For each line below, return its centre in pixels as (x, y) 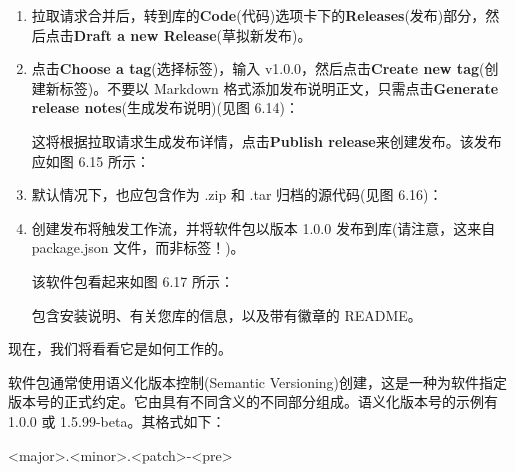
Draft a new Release (145, 34)
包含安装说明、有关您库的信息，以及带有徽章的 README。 (226, 314)
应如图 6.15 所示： (91, 160)
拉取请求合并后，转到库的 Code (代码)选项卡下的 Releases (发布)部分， (258, 15)
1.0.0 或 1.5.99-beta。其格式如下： (117, 420)
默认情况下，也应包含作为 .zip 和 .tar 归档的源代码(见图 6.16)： (237, 194)
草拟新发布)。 (266, 34)
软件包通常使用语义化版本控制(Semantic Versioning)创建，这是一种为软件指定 (258, 381)
